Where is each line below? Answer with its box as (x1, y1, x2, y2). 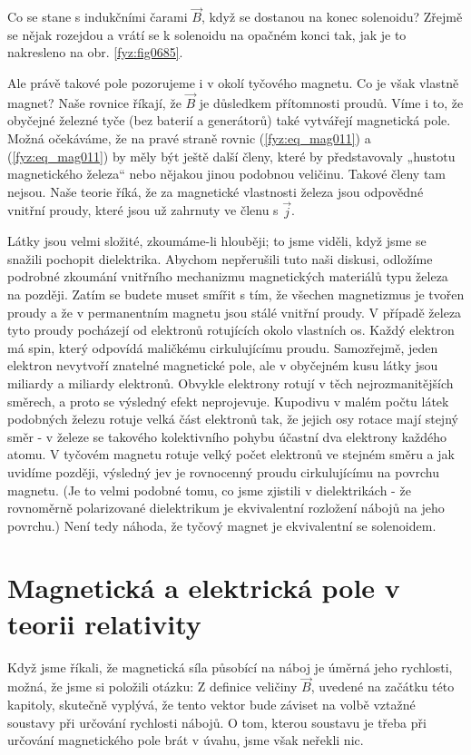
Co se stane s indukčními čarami (7, 7, 188, 26)
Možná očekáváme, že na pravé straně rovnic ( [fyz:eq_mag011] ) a (7, 129, 371, 147)
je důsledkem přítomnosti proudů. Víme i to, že (199, 93, 464, 112)
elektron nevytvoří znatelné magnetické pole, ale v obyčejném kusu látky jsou (7, 356, 438, 375)
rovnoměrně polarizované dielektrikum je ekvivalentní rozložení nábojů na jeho (7, 498, 445, 517)
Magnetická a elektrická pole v (7, 569, 400, 606)
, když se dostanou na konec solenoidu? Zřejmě (201, 7, 463, 26)
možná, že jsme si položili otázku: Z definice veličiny (7, 677, 298, 696)
